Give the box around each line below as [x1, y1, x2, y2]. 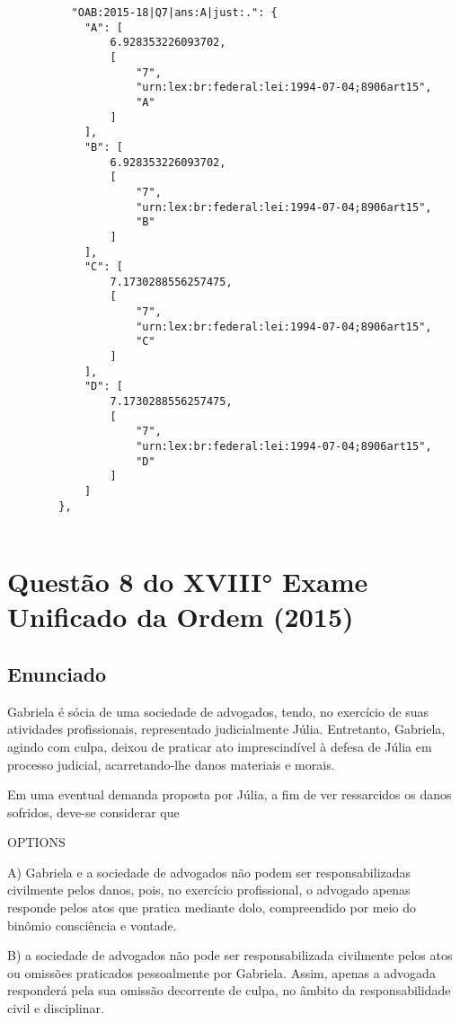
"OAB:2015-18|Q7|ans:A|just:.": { [71, 6, 278, 19]
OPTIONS [7, 833, 66, 851]
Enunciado [7, 659, 107, 687]
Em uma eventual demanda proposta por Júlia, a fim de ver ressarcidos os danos [7, 785, 452, 804]
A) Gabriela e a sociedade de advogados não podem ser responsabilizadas [7, 862, 411, 881]
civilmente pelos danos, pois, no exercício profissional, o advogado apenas [7, 880, 411, 899]
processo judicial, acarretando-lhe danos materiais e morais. [7, 754, 335, 773]
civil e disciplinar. [7, 999, 104, 1018]
